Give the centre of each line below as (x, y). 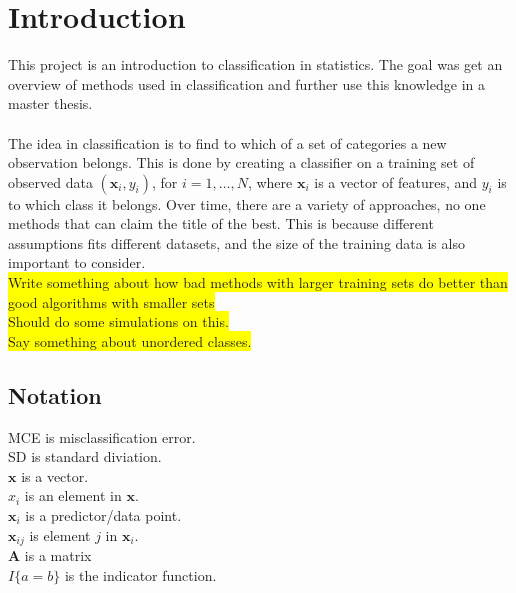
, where (270, 181)
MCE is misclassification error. (102, 436)
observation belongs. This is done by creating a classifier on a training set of (241, 162)
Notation (55, 394)
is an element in (73, 495)
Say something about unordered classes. (130, 340)
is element (60, 534)
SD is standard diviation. (85, 456)
